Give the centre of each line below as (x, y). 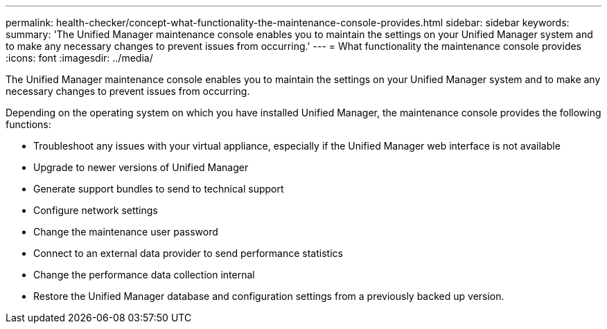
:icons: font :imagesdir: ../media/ (79, 58)
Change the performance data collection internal (144, 275)
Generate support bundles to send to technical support (159, 189)
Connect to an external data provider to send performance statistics (188, 253)
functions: (28, 124)
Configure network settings (96, 210)
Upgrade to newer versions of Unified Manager (141, 167)
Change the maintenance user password (126, 232)
